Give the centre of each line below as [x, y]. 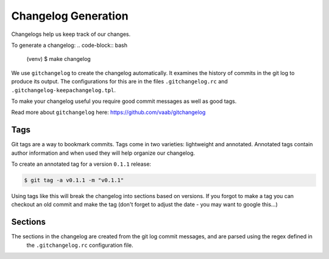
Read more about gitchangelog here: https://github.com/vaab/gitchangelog [108, 112]
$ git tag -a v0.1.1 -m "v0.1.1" [74, 180]
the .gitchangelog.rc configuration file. [80, 245]
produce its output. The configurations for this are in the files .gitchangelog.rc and [119, 82]
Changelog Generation [70, 16]
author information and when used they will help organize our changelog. [103, 153]
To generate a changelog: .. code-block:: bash [69, 45]
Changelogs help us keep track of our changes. [71, 34]
